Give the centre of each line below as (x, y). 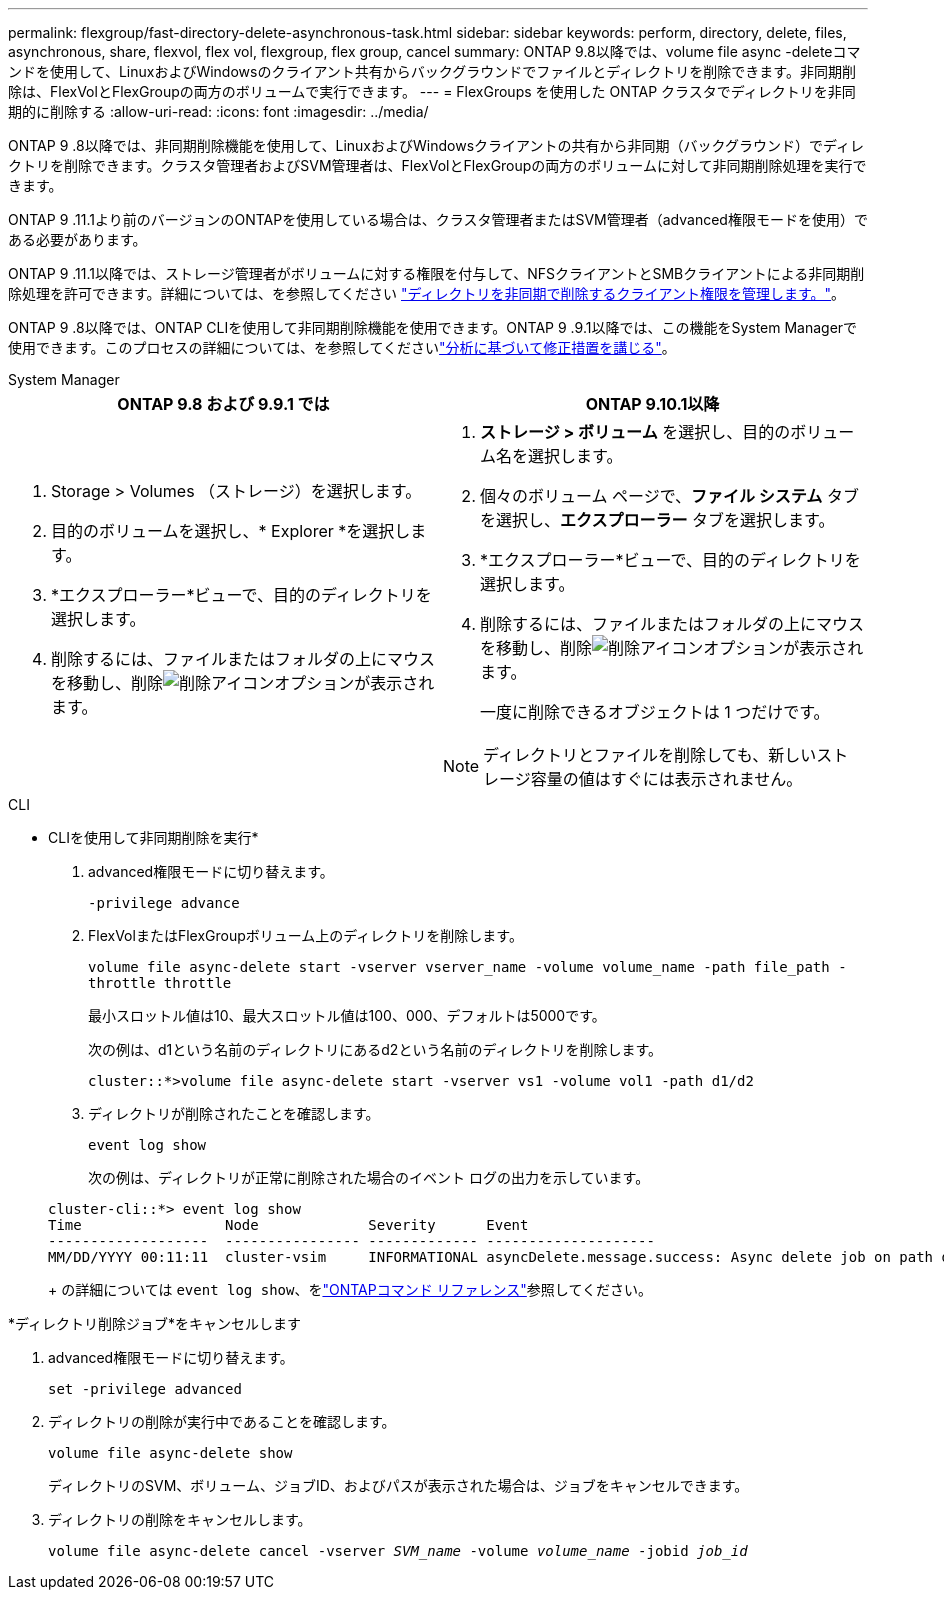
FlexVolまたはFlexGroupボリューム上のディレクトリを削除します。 (305, 935)
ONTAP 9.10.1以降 (652, 404)
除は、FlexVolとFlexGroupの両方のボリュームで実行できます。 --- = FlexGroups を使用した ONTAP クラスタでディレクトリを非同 (432, 91)
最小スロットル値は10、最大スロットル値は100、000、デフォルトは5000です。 (347, 1015)
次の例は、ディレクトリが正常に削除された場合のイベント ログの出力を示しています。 (369, 1177)
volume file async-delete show (170, 1453)
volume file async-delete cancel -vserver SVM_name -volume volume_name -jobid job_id (398, 1551)
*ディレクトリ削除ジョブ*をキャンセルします (155, 1323)
